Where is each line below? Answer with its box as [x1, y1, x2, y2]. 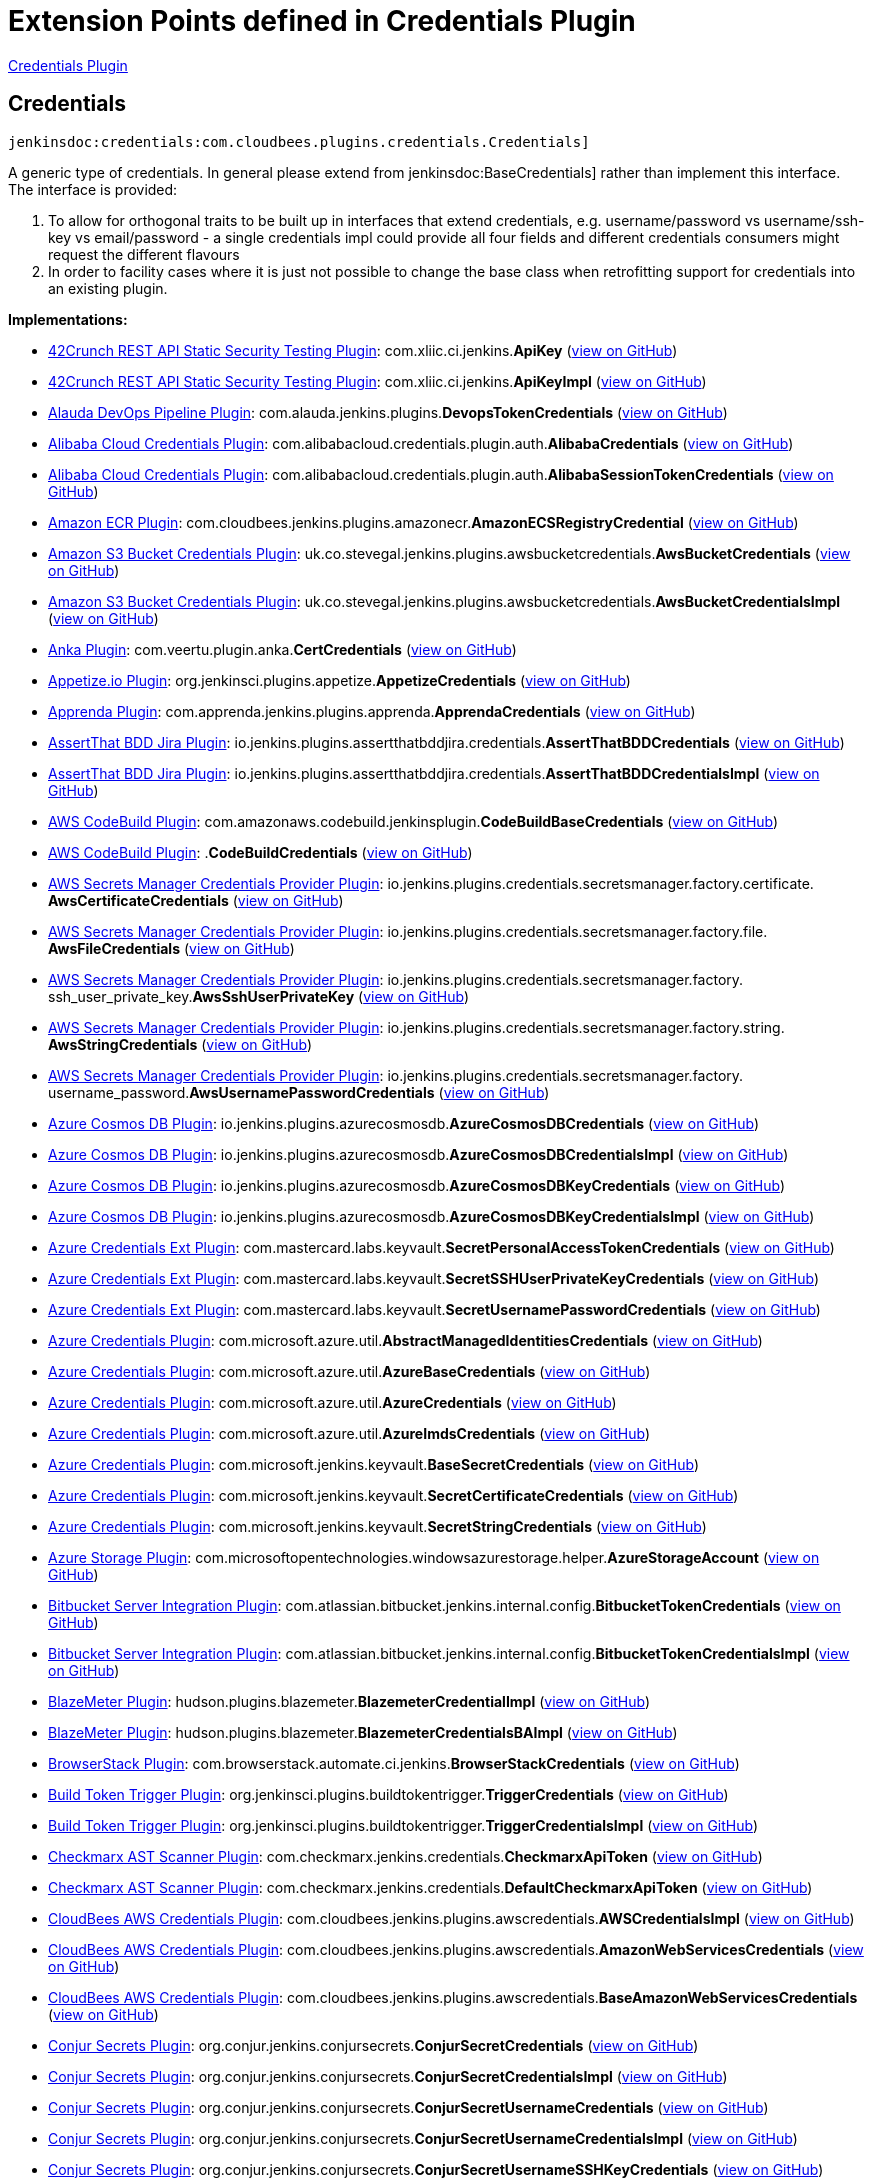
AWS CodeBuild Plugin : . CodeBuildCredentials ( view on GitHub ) [48, 843, 473, 861]
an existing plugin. [48, 279, 168, 297]
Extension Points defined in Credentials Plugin [8, 4, 636, 38]
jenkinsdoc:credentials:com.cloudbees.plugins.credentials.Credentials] [8, 133, 590, 150]
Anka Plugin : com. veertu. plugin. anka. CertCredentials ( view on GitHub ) [48, 640, 517, 658]
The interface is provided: [8, 180, 178, 198]
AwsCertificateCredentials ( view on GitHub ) [48, 891, 344, 909]
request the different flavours [48, 245, 240, 263]
